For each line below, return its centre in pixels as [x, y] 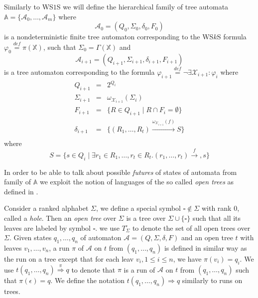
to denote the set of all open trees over [191, 227]
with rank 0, [220, 208]
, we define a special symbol [138, 208]
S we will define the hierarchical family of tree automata [142, 6]
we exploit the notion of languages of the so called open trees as [137, 182]
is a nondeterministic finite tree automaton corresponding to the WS [109, 37]
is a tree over [146, 218]
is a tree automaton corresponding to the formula [79, 72]
